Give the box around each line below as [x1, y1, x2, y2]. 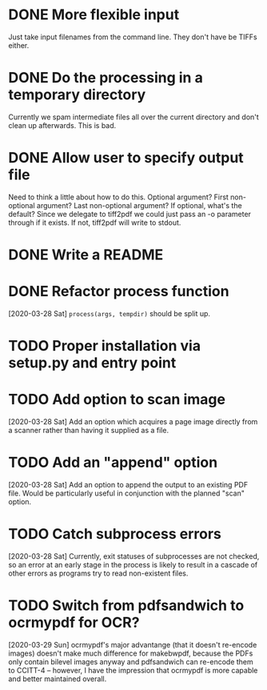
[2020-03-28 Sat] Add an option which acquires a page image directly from [8, 417, 258, 427]
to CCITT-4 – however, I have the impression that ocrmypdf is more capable [8, 665, 258, 675]
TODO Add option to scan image [8, 391, 226, 409]
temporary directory [8, 86, 146, 104]
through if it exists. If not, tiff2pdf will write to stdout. [8, 218, 181, 227]
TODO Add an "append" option [8, 454, 218, 471]
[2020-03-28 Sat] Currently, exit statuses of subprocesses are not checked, [8, 551, 260, 561]
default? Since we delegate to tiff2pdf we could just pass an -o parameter [8, 209, 252, 219]
